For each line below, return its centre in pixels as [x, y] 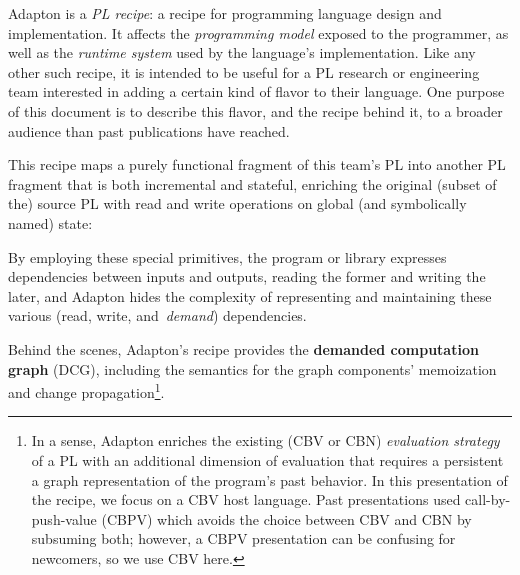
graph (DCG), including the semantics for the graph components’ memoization [252, 368]
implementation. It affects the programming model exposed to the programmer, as [258, 32]
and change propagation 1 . [86, 390]
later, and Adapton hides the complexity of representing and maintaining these [250, 295]
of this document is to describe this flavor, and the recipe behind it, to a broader [255, 110]
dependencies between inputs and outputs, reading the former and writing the [247, 276]
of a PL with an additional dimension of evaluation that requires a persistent [267, 459]
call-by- [488, 499]
